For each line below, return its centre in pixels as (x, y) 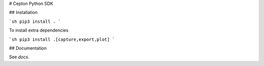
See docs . (19, 57)
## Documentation (28, 48)
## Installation (23, 13)
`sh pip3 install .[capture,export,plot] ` (62, 39)
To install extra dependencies (39, 30)
